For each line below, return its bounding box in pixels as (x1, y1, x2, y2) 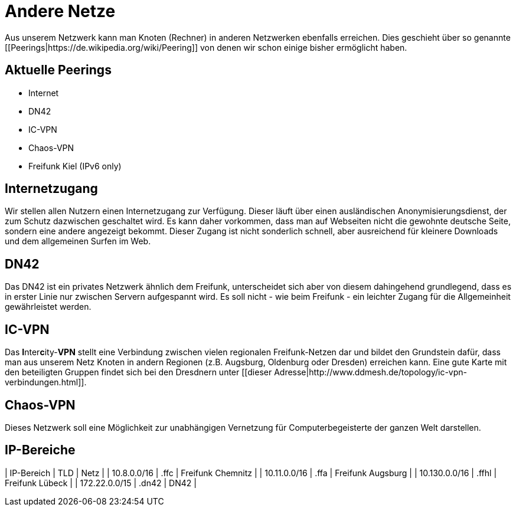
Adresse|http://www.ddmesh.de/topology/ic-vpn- (274, 367, 468, 378)
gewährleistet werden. (5, 302, 92, 312)
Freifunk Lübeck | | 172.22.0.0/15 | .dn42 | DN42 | (5, 477, 197, 488)
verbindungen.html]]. (5, 377, 87, 388)
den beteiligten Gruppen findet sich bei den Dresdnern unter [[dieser (5, 367, 272, 378)
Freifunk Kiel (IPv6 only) (28, 160, 122, 171)
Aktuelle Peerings (5, 63, 112, 78)
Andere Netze (5, 1, 116, 21)
